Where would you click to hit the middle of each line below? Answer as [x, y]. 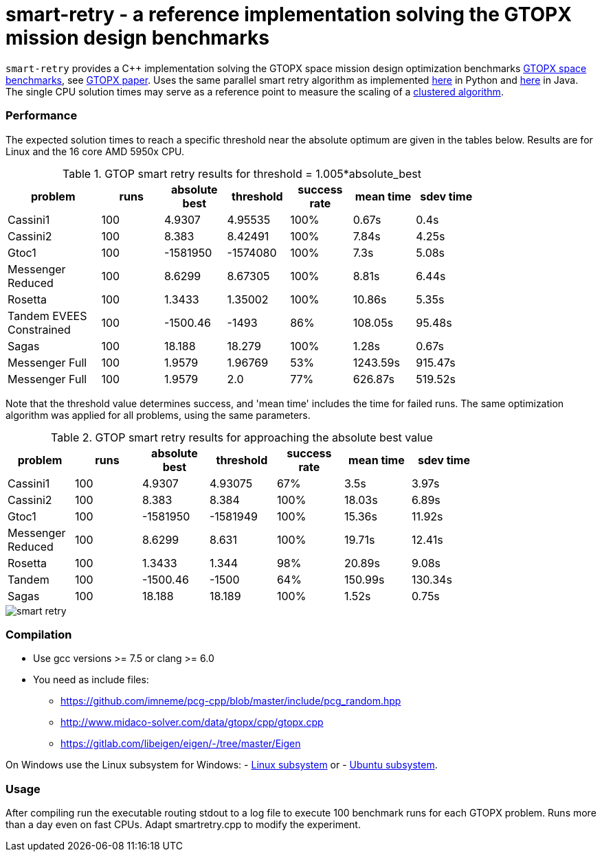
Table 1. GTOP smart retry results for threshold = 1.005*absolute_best [242, 173]
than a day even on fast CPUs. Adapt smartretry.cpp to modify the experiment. [183, 824]
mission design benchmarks [137, 38]
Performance [42, 116]
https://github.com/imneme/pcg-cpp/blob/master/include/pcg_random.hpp [231, 701]
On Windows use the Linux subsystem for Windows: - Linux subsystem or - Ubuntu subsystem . [222, 765]
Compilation [39, 634]
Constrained [39, 329]
